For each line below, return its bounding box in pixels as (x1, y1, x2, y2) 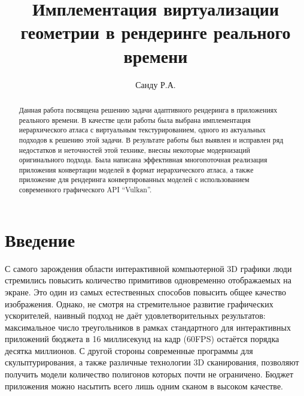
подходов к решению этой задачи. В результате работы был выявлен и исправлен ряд (19, 134, 284, 144)
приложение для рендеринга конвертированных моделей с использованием (19, 174, 250, 185)
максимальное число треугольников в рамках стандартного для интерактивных (5, 321, 291, 333)
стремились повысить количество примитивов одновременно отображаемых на (5, 274, 291, 286)
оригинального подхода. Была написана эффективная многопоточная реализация (19, 155, 267, 165)
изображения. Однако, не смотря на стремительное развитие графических (5, 297, 273, 310)
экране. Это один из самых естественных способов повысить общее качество (5, 285, 287, 298)
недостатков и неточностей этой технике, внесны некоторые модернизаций (19, 144, 250, 155)
